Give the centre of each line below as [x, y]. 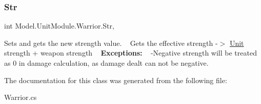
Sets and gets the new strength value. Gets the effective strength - [111, 43]
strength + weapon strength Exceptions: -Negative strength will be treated [130, 53]
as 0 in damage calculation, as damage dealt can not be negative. [106, 63]
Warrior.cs [21, 97]
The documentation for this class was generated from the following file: [116, 80]
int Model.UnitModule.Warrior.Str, [59, 26]
